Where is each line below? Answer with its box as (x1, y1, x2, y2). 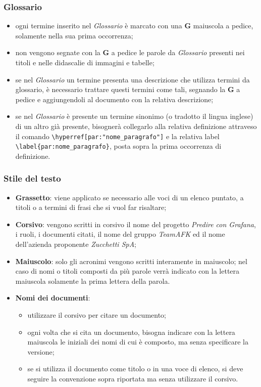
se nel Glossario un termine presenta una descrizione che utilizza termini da (15, 74, 250, 84)
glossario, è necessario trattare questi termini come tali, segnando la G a (15, 84, 240, 95)
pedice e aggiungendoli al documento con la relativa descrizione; (15, 94, 214, 104)
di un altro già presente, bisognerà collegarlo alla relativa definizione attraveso (15, 120, 257, 131)
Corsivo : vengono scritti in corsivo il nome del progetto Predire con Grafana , (15, 219, 256, 229)
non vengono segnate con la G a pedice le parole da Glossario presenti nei (15, 47, 245, 58)
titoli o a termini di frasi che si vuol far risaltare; (15, 202, 167, 212)
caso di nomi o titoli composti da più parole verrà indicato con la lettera (15, 266, 240, 276)
